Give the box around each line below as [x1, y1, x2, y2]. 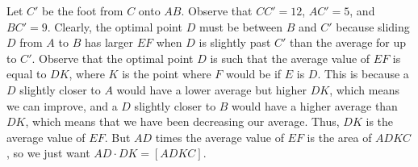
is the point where [122, 65, 211, 82]
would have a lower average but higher [116, 81, 307, 98]
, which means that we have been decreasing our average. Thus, [25, 113, 340, 130]
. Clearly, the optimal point [47, 18, 182, 35]
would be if [226, 65, 282, 82]
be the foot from [42, 2, 123, 19]
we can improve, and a [6, 97, 118, 114]
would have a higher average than [232, 97, 398, 114]
